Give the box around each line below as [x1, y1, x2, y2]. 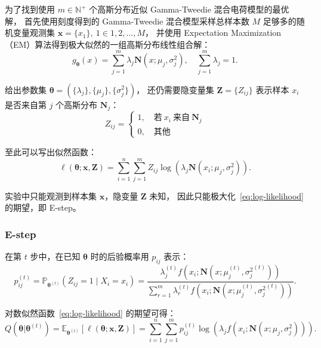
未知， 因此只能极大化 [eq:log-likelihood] [149, 189, 304, 202]
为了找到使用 [5, 3, 55, 15]
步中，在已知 [30, 250, 81, 263]
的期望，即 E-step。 [5, 201, 81, 214]
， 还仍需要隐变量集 [136, 83, 214, 96]
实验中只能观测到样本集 [5, 189, 97, 202]
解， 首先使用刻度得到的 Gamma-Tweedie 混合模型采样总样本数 [5, 14, 249, 27]
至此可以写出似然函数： [5, 145, 97, 158]
